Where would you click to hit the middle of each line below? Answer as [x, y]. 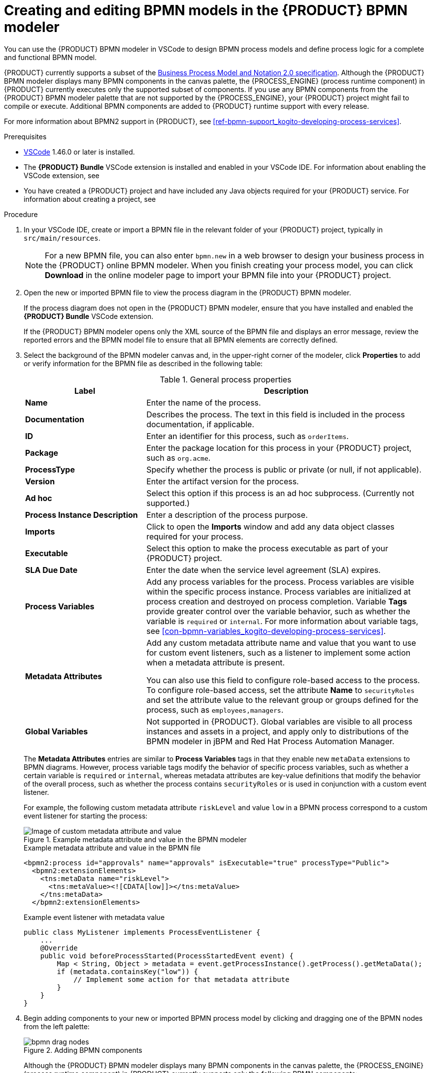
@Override [59, 948]
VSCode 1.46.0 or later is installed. [79, 152]
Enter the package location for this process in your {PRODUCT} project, [279, 448]
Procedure [21, 214]
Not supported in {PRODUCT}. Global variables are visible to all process [280, 721]
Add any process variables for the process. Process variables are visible [280, 582]
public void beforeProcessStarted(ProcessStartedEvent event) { [167, 956]
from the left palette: [57, 1026]
